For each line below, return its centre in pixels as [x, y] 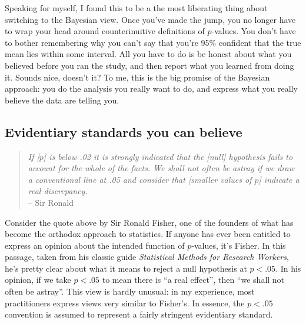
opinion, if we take [38, 280]
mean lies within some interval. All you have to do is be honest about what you [148, 54]
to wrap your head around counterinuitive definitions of [105, 31]
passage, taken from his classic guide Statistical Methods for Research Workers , [147, 257]
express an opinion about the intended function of [95, 245]
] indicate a [279, 179]
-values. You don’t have [254, 31]
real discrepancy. [58, 191]
